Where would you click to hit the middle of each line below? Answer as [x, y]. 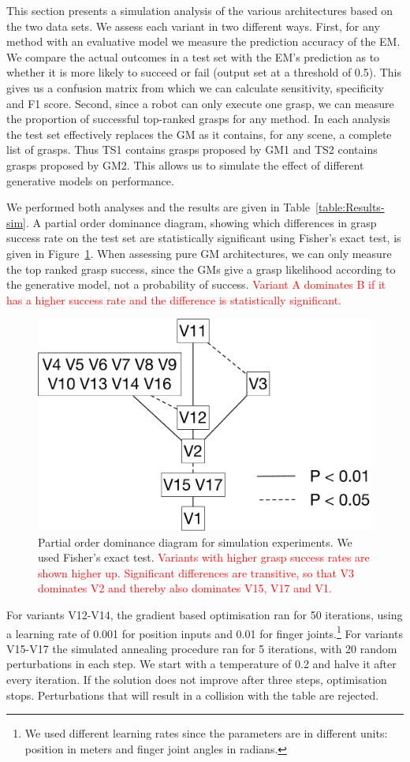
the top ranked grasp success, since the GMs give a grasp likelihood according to [201, 269]
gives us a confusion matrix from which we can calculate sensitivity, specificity [195, 87]
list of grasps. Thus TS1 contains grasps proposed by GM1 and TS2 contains [192, 149]
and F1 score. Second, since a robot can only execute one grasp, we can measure [200, 103]
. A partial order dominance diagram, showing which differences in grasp [201, 222]
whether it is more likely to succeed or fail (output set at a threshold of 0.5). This [204, 72]
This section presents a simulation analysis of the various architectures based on [200, 10]
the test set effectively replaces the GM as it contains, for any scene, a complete [199, 134]
